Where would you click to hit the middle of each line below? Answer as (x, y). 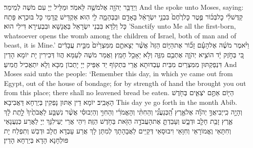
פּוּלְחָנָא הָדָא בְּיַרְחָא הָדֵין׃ (36, 140)
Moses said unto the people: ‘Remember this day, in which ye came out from (118, 74)
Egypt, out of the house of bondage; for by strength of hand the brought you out (125, 83)
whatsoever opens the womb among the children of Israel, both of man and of (120, 35)
